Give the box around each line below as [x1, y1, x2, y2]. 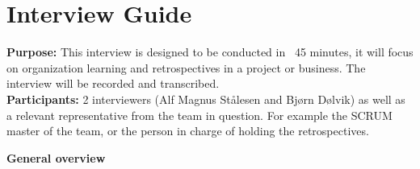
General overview [6, 149, 106, 166]
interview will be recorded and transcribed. [6, 75, 220, 92]
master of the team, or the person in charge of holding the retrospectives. [6, 122, 369, 139]
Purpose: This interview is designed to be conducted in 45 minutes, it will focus [6, 43, 414, 60]
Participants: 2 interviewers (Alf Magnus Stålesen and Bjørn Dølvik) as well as [6, 90, 405, 107]
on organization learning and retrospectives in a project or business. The [6, 59, 366, 76]
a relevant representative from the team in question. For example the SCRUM [6, 106, 393, 123]
